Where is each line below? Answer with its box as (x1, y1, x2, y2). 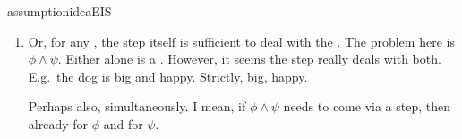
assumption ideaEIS (7, 2, 112, 20)
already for (28, 114, 89, 133)
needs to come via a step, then (283, 97, 451, 116)
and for (103, 114, 143, 133)
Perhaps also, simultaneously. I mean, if (28, 97, 246, 116)
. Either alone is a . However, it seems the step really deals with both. (57, 49, 441, 68)
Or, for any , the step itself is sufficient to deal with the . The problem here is (28, 31, 455, 50)
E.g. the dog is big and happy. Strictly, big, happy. (28, 66, 308, 85)
